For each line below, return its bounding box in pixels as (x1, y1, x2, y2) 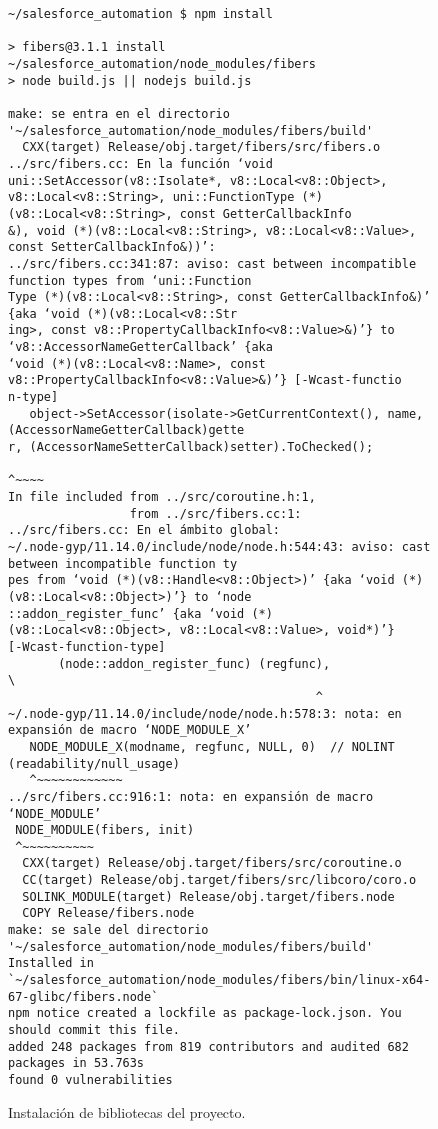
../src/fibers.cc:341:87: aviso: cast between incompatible (8, 256, 417, 271)
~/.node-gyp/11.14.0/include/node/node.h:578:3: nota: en (8, 706, 402, 721)
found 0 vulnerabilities (8, 1073, 173, 1087)
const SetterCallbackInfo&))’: (8, 240, 216, 255)
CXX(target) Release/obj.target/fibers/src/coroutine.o (22, 856, 402, 871)
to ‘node (194, 589, 252, 604)
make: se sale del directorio (8, 923, 209, 938)
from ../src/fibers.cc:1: (129, 506, 302, 521)
